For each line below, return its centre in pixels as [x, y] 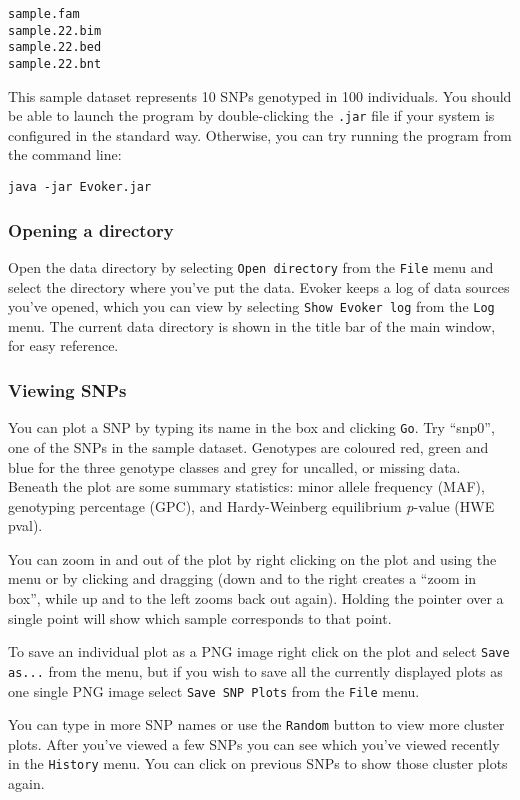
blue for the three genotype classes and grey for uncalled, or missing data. [234, 466]
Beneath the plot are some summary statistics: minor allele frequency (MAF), [246, 486]
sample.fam [44, 14]
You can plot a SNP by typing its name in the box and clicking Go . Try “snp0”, [251, 427]
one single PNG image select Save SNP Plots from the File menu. [214, 690]
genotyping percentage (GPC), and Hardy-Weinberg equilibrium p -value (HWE [251, 505]
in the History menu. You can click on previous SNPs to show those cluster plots [258, 763]
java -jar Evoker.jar [80, 187]
